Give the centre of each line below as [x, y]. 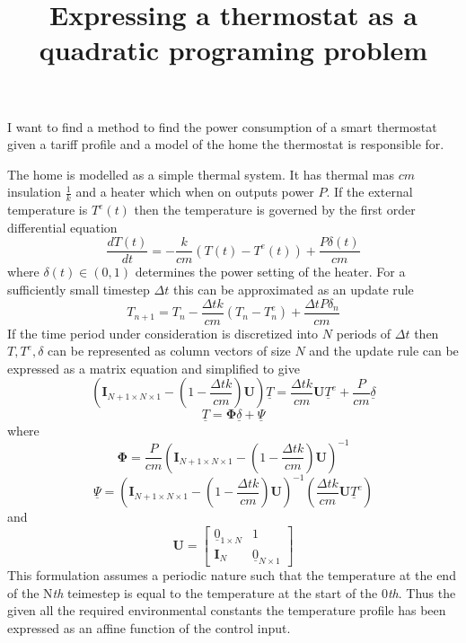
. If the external [369, 192]
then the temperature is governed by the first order [275, 210]
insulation [34, 192]
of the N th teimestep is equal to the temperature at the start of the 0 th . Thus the [232, 592]
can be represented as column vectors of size [169, 351]
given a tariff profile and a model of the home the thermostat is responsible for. [226, 144]
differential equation [62, 227]
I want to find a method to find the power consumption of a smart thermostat [222, 126]
